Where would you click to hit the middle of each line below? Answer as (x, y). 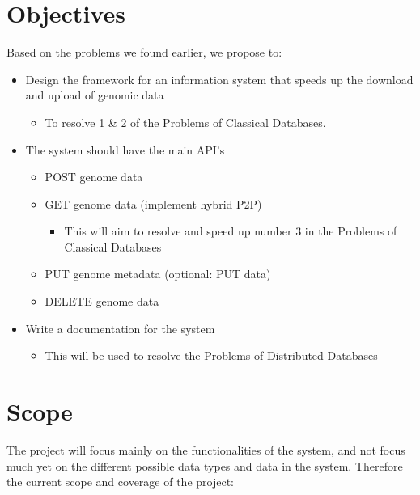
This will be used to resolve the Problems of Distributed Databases (211, 355)
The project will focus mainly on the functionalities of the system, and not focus (206, 449)
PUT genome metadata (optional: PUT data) (158, 274)
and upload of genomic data (95, 95)
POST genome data (94, 177)
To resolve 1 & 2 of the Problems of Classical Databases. (185, 122)
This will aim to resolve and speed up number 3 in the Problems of (231, 231)
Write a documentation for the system (120, 328)
